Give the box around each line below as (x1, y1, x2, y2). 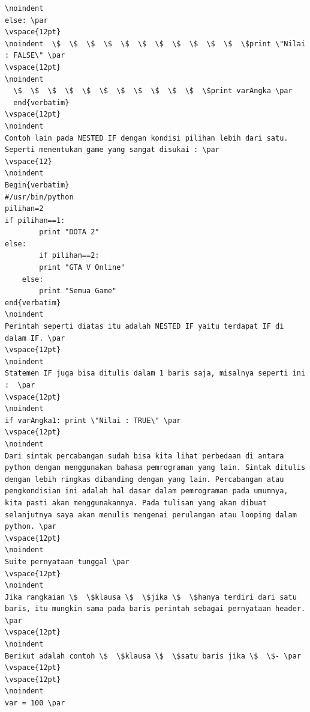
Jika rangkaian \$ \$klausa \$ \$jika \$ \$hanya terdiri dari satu (5, 592, 297, 601)
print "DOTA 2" (39, 228, 100, 237)
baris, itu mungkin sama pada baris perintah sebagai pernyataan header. (5, 604, 306, 613)
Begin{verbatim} (5, 180, 70, 189)
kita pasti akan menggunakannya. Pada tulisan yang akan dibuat (5, 498, 267, 507)
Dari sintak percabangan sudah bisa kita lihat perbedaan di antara (5, 451, 284, 460)
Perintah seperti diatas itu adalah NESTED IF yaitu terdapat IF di (5, 322, 284, 331)
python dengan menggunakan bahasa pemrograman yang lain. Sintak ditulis (5, 463, 306, 472)
